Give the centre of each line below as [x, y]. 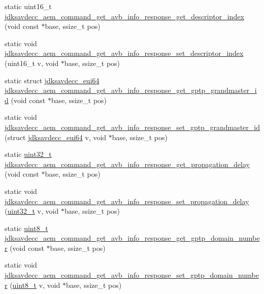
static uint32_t [28, 154]
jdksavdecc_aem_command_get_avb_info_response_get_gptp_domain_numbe [132, 238]
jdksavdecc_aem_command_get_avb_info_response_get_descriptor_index [124, 16]
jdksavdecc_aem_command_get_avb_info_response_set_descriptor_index [124, 53]
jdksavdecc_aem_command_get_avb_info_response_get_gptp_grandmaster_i [131, 90]
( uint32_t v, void [32, 211]
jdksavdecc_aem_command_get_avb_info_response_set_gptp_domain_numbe [132, 275]
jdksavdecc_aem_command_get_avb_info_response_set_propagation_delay [127, 201]
